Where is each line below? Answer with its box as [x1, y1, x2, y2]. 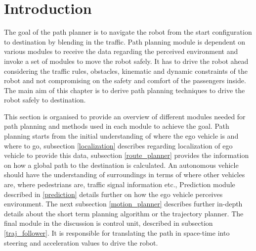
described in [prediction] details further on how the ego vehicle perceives [4, 189, 223, 199]
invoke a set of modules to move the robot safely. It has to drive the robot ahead [4, 55, 249, 66]
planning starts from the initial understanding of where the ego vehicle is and [4, 131, 239, 141]
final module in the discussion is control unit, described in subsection [4, 218, 213, 228]
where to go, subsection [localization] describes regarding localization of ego [4, 140, 233, 151]
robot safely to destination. [4, 95, 86, 105]
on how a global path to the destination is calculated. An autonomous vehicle [4, 159, 239, 170]
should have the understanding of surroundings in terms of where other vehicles [4, 169, 245, 180]
